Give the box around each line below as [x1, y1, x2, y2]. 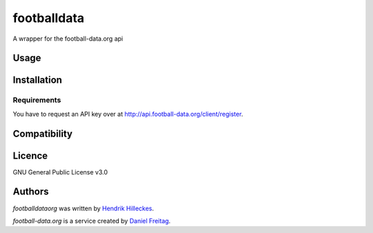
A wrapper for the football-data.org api [12, 34, 124, 43]
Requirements [12, 95, 61, 105]
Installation [12, 74, 62, 86]
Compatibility [12, 128, 73, 139]
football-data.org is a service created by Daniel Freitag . [12, 216, 171, 225]
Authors [12, 186, 49, 198]
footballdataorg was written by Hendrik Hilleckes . [12, 204, 155, 212]
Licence [12, 150, 48, 161]
